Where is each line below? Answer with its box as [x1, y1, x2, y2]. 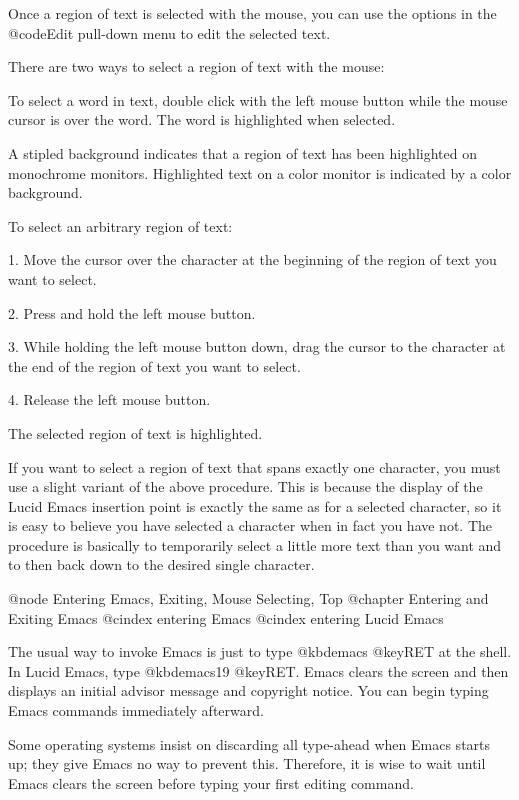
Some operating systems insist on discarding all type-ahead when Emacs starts [8, 733, 491, 754]
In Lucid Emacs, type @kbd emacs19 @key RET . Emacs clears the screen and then [8, 660, 509, 681]
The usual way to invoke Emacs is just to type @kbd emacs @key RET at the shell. [8, 641, 512, 662]
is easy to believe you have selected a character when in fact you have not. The [8, 515, 493, 536]
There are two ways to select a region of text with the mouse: [8, 56, 385, 77]
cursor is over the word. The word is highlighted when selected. [8, 109, 396, 130]
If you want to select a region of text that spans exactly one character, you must [8, 456, 501, 477]
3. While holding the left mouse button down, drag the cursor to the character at [8, 336, 506, 357]
